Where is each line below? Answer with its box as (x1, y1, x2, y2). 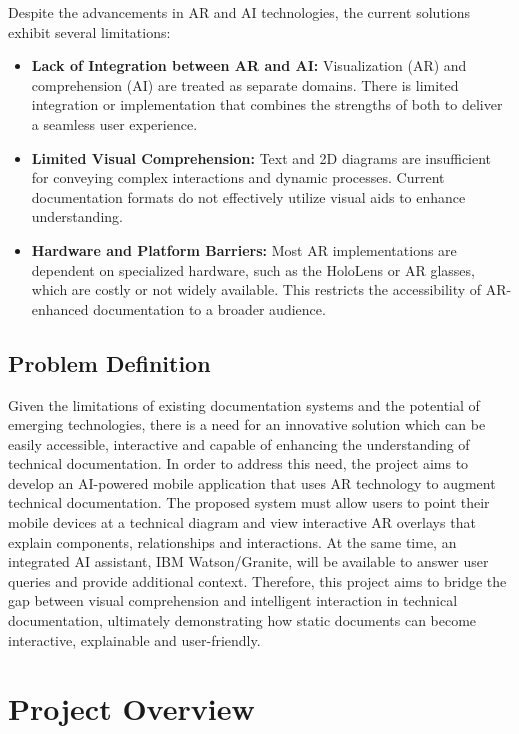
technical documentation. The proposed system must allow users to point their (8, 492, 490, 513)
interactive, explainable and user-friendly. (8, 629, 261, 650)
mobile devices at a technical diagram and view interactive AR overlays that (8, 512, 476, 533)
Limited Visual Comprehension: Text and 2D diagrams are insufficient (31, 147, 492, 168)
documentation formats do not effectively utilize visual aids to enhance (31, 186, 466, 207)
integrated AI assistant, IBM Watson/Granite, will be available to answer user (8, 551, 489, 572)
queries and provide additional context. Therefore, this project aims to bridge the (8, 570, 507, 591)
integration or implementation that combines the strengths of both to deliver (31, 94, 503, 115)
